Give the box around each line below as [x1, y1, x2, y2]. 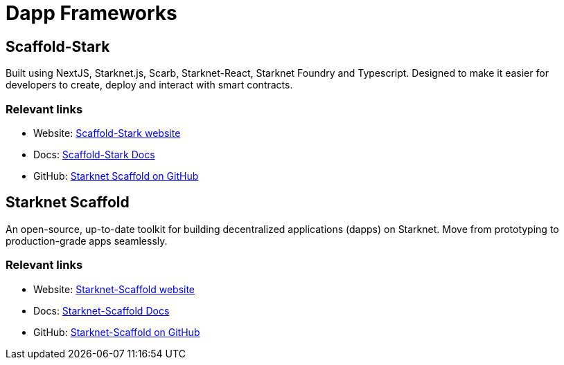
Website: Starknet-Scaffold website [33, 283, 195, 295]
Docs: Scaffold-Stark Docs [33, 148, 155, 160]
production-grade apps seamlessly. [6, 234, 168, 247]
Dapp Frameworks [6, 1, 177, 25]
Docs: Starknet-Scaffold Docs [33, 304, 170, 317]
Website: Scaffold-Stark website [33, 127, 181, 139]
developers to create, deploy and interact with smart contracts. [6, 79, 293, 91]
